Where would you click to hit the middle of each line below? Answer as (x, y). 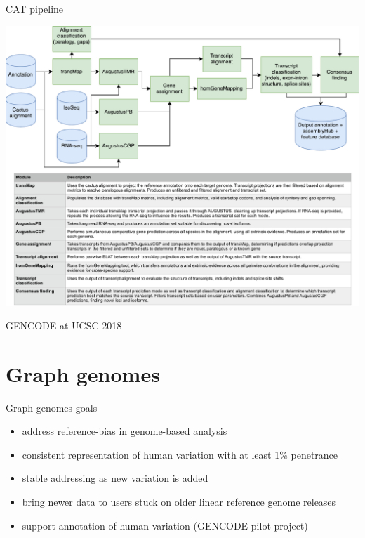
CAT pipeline (35, 8)
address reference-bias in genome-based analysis (125, 431)
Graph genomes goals (52, 407)
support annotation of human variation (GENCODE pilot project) (165, 525)
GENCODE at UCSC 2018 (64, 325)
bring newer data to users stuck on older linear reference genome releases (179, 501)
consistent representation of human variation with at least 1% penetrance (180, 454)
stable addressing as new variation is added (115, 478)
